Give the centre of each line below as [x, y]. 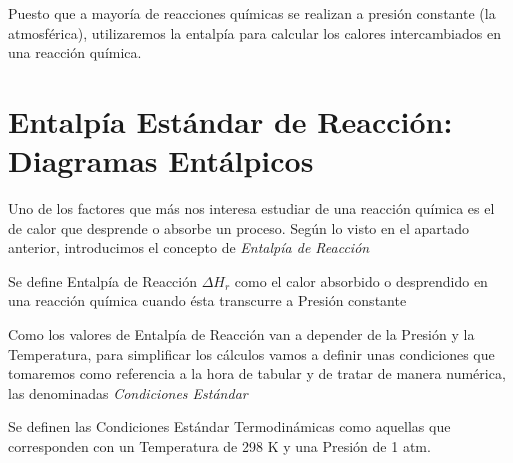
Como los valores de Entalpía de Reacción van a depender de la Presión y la [241, 334]
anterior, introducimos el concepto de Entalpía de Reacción [189, 247]
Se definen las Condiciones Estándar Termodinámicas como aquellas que [229, 426]
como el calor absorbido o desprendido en [361, 280]
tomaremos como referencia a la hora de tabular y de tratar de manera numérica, [257, 373]
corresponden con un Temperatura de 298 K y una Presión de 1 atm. [219, 446]
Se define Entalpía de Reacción [102, 280]
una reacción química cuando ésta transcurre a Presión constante [207, 300]
